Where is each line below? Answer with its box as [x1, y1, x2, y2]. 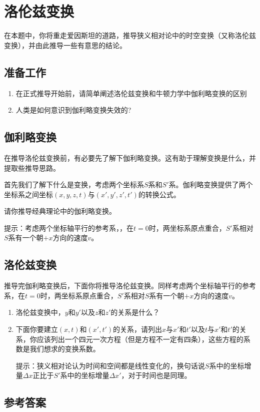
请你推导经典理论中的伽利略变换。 [4, 206, 116, 216]
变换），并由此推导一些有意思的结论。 [4, 40, 126, 50]
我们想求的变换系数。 [29, 343, 100, 354]
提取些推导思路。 [4, 162, 60, 173]
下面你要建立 [15, 324, 58, 334]
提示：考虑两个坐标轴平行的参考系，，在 [4, 222, 133, 233]
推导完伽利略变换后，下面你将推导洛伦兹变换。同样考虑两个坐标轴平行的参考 [4, 280, 256, 291]
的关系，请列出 [113, 324, 162, 334]
